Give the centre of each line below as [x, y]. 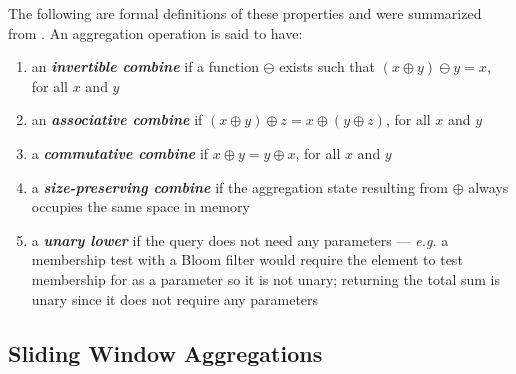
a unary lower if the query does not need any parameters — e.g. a [240, 239]
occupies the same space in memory [140, 206]
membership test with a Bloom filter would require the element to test [247, 259]
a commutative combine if [120, 152]
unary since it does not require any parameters [175, 298]
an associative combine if [117, 119]
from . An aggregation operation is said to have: [155, 32]
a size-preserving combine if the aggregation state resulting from [239, 186]
